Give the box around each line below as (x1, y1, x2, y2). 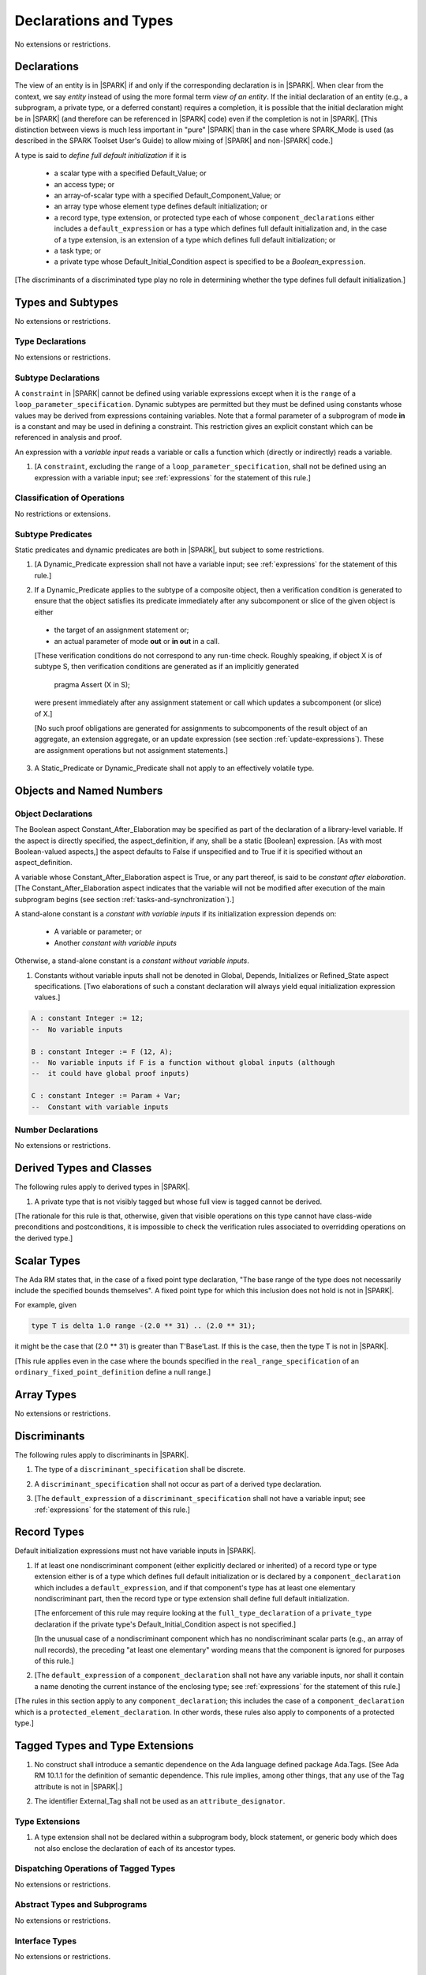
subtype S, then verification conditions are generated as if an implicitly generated (34, 662, 300, 671)
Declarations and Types (14, 12, 174, 29)
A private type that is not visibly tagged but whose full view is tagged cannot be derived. (34, 1197, 323, 1206)
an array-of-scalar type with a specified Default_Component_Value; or (54, 190, 282, 200)
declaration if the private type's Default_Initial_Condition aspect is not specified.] (34, 1619, 297, 1629)
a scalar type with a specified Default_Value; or (54, 168, 207, 178)
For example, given (14, 1300, 77, 1310)
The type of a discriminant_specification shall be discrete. (34, 1465, 246, 1474)
